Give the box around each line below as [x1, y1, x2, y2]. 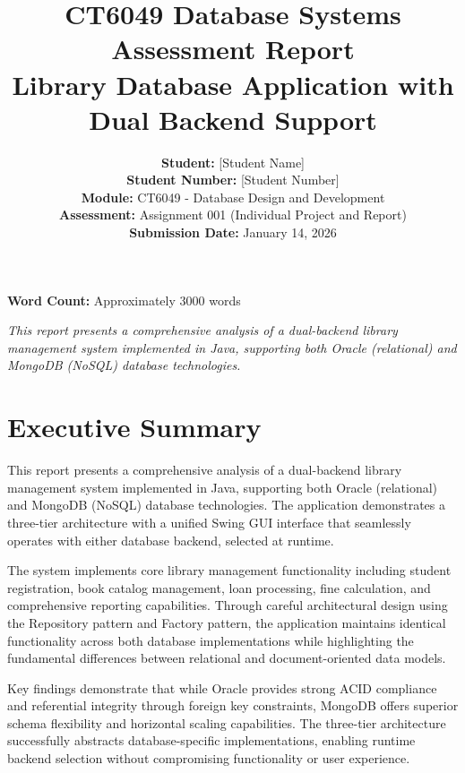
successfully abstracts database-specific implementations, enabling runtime [7, 731, 416, 750]
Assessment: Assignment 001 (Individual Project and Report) [59, 205, 407, 224]
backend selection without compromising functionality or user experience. [7, 749, 410, 768]
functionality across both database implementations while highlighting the [7, 631, 414, 649]
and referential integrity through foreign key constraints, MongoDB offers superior [7, 696, 459, 715]
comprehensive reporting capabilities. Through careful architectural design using [7, 596, 448, 614]
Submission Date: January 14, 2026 [129, 223, 337, 242]
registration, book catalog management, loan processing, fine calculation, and [7, 578, 431, 597]
